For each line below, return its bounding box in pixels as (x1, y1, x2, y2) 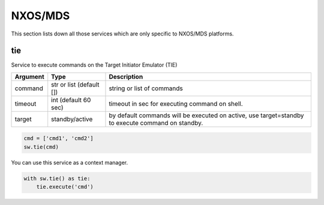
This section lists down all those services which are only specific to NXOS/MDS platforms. (11, 30, 234, 37)
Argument (14, 72, 44, 81)
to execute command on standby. (109, 118, 203, 127)
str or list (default (51, 80, 100, 88)
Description (109, 72, 143, 81)
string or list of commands (109, 84, 183, 93)
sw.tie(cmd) (23, 143, 59, 150)
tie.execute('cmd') (36, 183, 94, 191)
